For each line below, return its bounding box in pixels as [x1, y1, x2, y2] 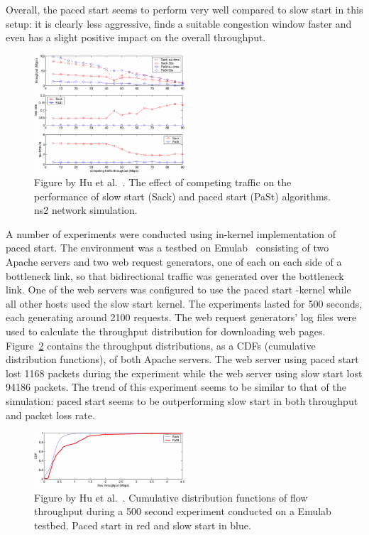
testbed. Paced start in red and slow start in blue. [34, 518, 251, 533]
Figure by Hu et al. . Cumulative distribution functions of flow [34, 490, 308, 504]
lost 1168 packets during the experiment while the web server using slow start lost [6, 365, 363, 380]
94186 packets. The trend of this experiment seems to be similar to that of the [6, 379, 346, 394]
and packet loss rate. [6, 407, 95, 422]
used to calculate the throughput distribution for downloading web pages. [6, 324, 326, 339]
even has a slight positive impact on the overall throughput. [6, 30, 266, 45]
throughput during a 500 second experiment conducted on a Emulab [34, 504, 331, 519]
